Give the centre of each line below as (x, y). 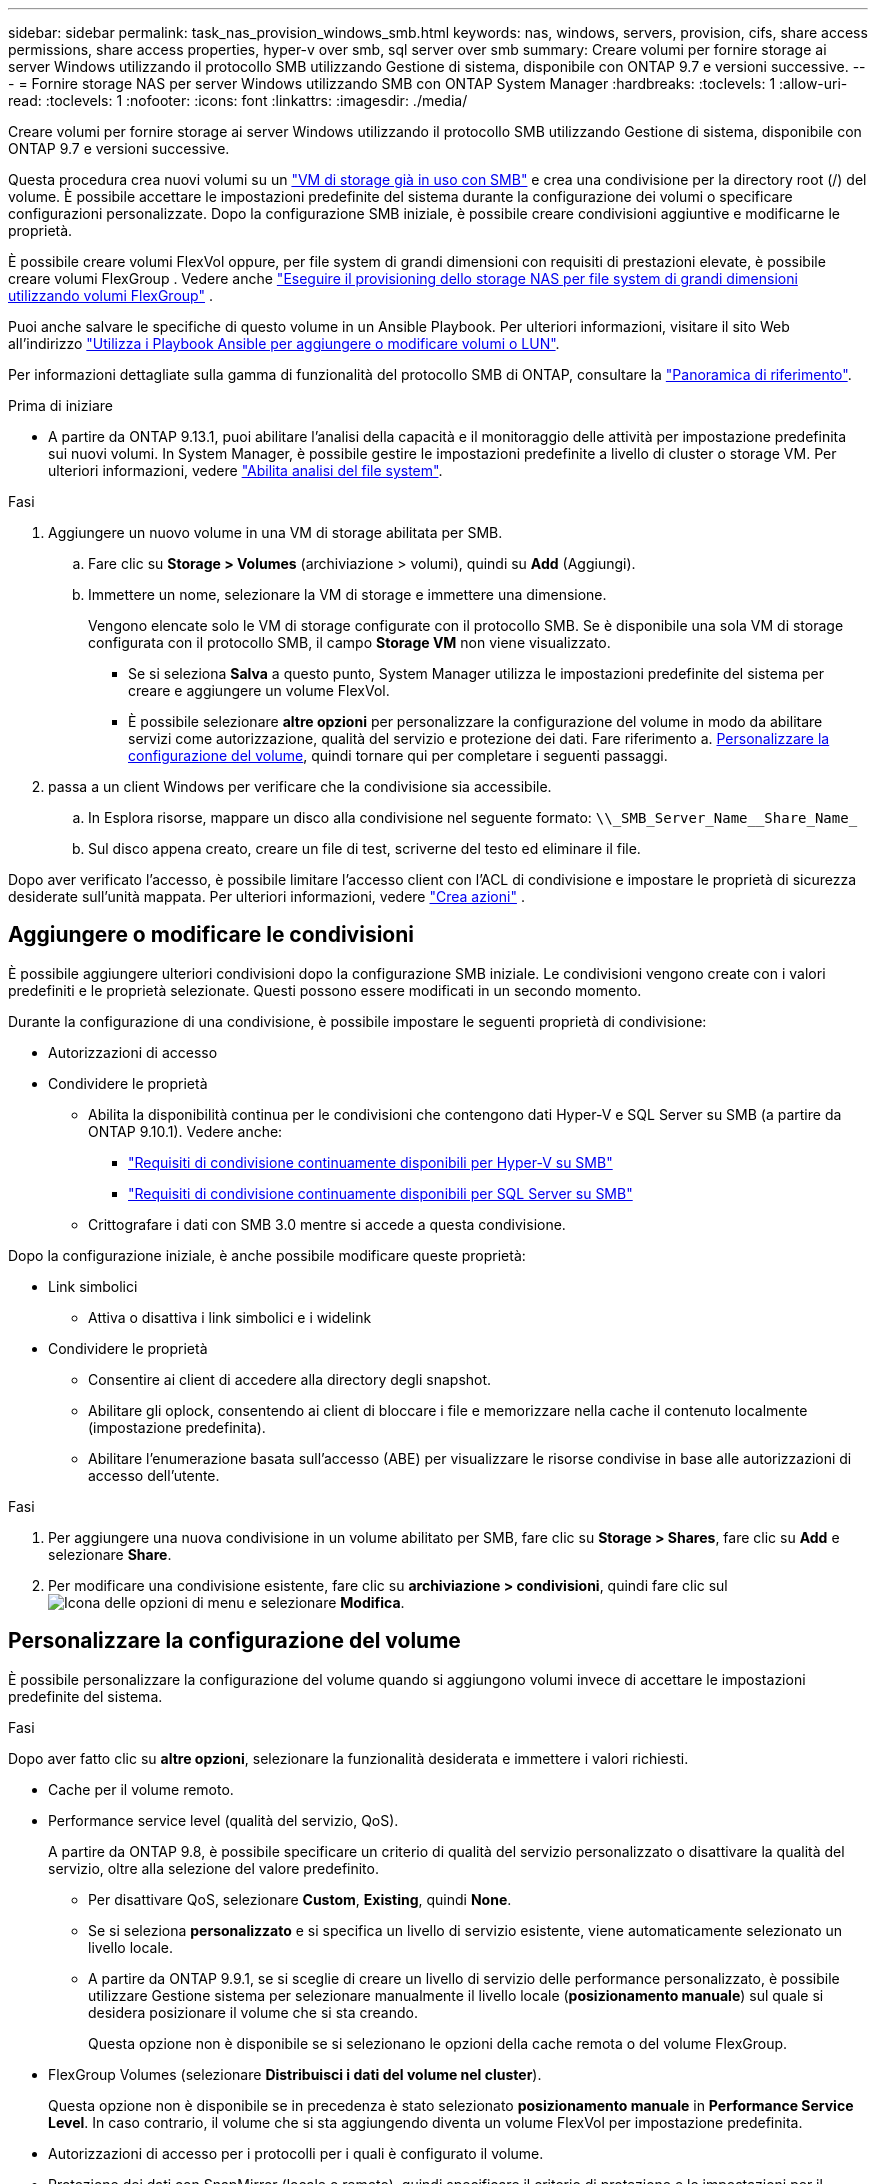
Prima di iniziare (60, 405)
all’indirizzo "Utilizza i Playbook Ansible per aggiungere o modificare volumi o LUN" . (284, 343)
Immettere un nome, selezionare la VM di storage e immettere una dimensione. (347, 594)
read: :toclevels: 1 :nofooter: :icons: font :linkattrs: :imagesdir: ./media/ (238, 100)
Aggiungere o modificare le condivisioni (211, 935)
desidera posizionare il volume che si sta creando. (253, 2012)
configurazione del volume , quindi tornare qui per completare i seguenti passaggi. (398, 755)
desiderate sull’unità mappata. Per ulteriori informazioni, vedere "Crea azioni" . (266, 896)
